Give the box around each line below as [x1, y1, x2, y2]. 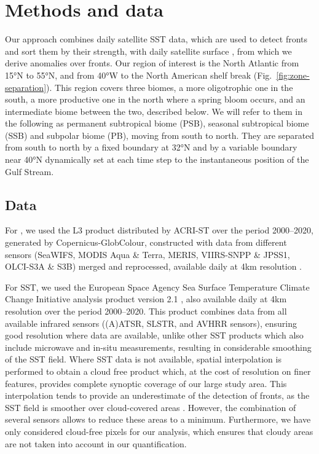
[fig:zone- [276, 68, 310, 81]
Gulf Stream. [5, 165, 54, 178]
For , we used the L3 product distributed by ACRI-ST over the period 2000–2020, [5, 224, 313, 237]
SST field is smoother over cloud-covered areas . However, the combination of [5, 401, 296, 413]
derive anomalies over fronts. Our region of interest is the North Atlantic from [5, 57, 299, 69]
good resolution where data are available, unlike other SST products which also [5, 329, 304, 342]
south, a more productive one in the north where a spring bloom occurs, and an [5, 93, 305, 106]
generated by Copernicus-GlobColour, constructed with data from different [5, 236, 287, 249]
